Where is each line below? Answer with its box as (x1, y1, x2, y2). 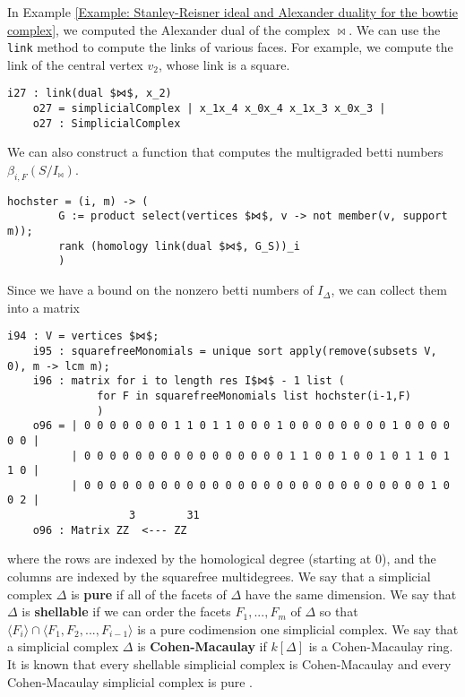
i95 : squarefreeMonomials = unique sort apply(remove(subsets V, (32, 344, 437, 357)
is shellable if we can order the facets (22, 602, 231, 621)
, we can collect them (331, 280, 447, 299)
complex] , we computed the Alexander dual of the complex (7, 20, 331, 39)
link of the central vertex (7, 55, 143, 73)
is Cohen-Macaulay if (137, 637, 267, 656)
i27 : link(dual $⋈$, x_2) (7, 87, 172, 100)
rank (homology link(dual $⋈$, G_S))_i (58, 239, 300, 253)
